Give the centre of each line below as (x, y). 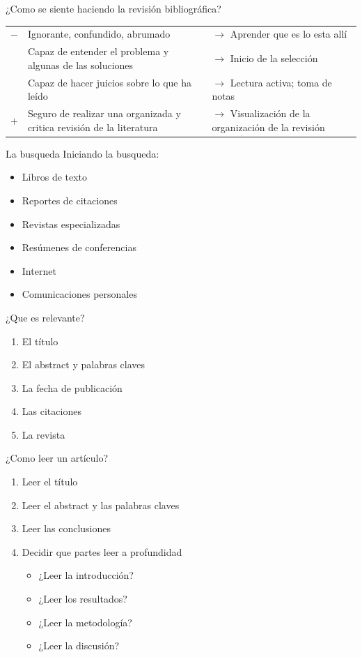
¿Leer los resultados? (83, 599)
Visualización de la (270, 113)
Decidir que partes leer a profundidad (102, 551)
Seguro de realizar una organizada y (104, 113)
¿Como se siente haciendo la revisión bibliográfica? (113, 8)
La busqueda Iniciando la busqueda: (82, 153)
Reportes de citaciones (70, 200)
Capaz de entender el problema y (98, 51)
